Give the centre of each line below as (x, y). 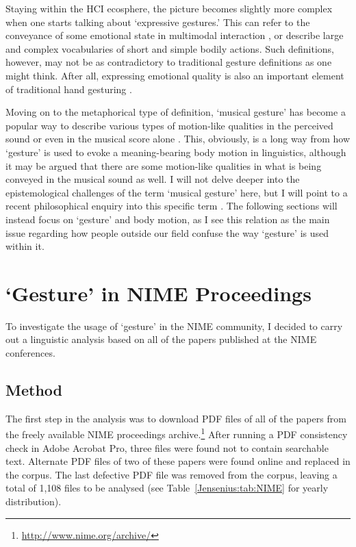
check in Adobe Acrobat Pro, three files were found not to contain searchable (167, 447)
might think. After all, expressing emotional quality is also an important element (175, 75)
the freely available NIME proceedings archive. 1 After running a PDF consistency (177, 433)
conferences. (30, 353)
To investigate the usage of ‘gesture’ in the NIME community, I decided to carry (174, 326)
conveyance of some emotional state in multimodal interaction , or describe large (175, 35)
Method (34, 389)
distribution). (34, 501)
